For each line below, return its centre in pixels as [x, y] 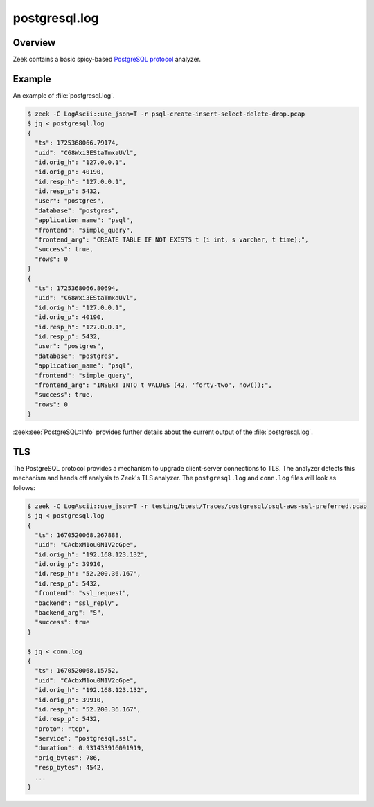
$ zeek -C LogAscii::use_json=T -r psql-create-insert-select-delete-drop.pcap [166, 114]
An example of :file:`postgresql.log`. [64, 95]
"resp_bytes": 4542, [70, 768]
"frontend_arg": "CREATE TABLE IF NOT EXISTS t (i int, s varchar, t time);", [172, 240]
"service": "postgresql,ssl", [86, 738]
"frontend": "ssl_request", [82, 593]
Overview [34, 43]
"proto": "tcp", [62, 729]
